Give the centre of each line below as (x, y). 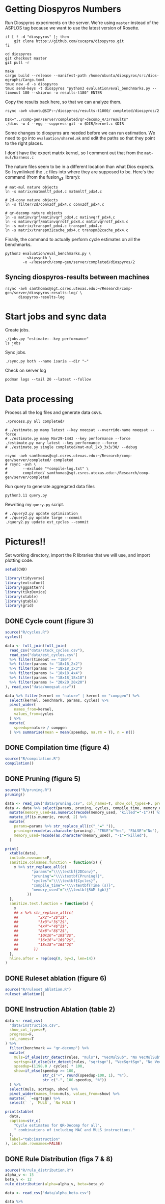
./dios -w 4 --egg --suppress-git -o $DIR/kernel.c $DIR (65, 124)
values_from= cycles (34, 714)
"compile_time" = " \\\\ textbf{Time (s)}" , (73, 885)
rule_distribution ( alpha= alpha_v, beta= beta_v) (55, 1184)
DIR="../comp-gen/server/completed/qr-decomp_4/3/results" (67, 119)
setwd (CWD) (16, 570)
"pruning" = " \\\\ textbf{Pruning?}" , (68, 876)
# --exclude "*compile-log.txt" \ (47, 469)
